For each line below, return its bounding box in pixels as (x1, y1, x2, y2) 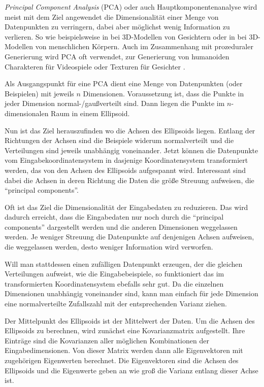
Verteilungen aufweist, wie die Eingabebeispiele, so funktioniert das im (5, 268, 224, 279)
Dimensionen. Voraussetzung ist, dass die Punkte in (83, 88, 244, 98)
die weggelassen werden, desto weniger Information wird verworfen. (5, 241, 213, 252)
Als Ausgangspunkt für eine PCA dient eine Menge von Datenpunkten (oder (5, 78, 243, 89)
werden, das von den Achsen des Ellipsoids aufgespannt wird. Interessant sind (5, 164, 246, 175)
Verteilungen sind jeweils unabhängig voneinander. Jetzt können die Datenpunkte (5, 145, 258, 155)
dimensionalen (5, 108, 49, 118)
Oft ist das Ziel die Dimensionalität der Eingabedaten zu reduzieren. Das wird (5, 201, 248, 212)
